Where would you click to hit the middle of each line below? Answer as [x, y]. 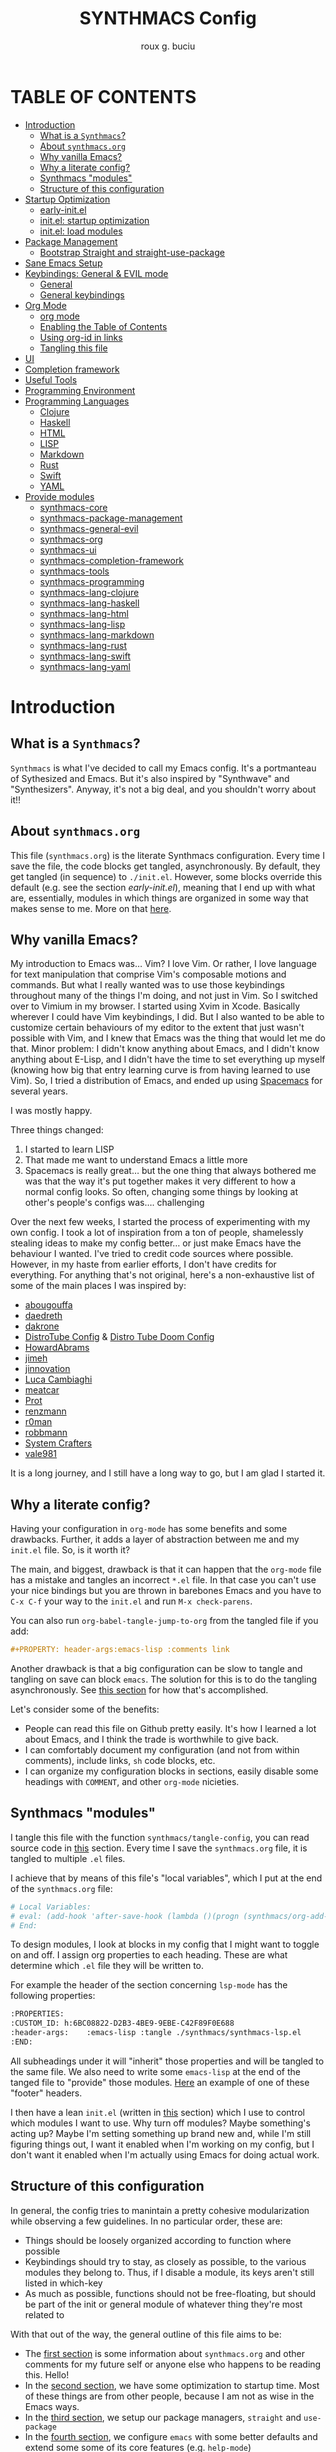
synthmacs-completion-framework [112, 560]
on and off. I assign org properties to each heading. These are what [149, 1955]
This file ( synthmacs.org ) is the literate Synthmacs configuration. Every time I [167, 855]
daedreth [43, 1316]
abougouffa [48, 1305]
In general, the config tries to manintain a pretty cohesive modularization [160, 2210]
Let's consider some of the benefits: [85, 1709]
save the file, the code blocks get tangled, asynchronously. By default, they [165, 866]
